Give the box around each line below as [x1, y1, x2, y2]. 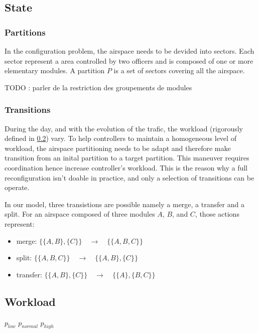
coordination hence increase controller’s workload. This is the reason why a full [5, 162, 248, 173]
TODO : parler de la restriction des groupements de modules [5, 82, 192, 92]
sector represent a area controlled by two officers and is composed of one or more [5, 55, 253, 66]
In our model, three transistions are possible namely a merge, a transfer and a [5, 199, 244, 209]
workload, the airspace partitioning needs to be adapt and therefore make [5, 142, 231, 153]
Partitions [5, 26, 46, 38]
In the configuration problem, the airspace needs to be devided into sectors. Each [5, 46, 254, 56]
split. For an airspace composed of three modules [5, 209, 155, 219]
